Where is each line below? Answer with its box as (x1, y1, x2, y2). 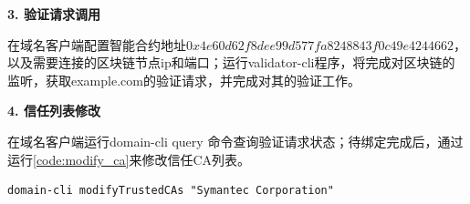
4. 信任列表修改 (7, 101, 100, 120)
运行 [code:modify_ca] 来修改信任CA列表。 (7, 149, 251, 168)
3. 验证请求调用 (7, 5, 100, 23)
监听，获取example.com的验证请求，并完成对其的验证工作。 (7, 70, 360, 89)
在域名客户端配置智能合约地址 (7, 35, 186, 54)
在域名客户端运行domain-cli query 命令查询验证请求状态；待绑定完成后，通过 (7, 131, 464, 150)
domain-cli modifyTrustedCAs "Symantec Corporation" (7, 184, 334, 198)
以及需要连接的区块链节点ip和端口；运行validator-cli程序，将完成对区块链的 (7, 53, 455, 72)
